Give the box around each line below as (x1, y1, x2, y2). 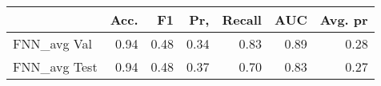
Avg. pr (319, 10, 368, 29)
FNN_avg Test (13, 57, 98, 76)
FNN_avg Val (13, 34, 92, 53)
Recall (222, 10, 262, 29)
